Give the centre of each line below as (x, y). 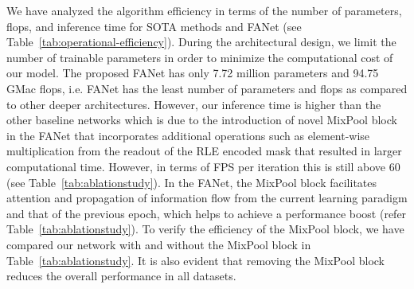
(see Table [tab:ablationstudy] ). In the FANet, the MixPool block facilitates (192, 182)
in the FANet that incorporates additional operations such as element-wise (188, 135)
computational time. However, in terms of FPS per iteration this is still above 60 (203, 166)
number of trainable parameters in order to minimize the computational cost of (200, 57)
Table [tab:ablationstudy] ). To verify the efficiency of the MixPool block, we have (205, 229)
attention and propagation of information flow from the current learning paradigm (207, 198)
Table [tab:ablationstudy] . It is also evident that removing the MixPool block (195, 260)
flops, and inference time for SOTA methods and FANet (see (154, 26)
